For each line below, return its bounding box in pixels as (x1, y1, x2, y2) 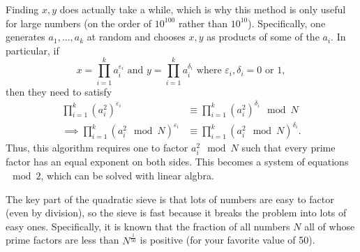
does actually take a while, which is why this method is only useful (59, 2, 346, 16)
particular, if (6, 43, 59, 57)
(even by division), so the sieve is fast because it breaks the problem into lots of (6, 205, 347, 220)
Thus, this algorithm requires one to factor (6, 140, 188, 155)
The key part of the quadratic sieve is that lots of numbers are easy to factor (6, 191, 334, 206)
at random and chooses (87, 29, 186, 44)
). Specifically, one (248, 15, 326, 30)
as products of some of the (207, 29, 320, 44)
